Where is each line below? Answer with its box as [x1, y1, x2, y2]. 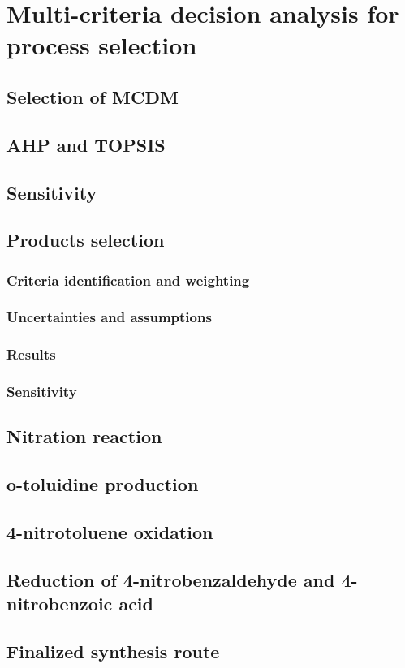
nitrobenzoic [6, 591, 113, 616]
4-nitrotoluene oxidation [6, 519, 213, 545]
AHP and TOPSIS [6, 131, 166, 157]
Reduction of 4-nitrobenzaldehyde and [6, 567, 335, 592]
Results [6, 344, 56, 364]
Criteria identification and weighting [6, 269, 250, 290]
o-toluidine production [6, 472, 199, 497]
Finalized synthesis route [6, 638, 220, 663]
